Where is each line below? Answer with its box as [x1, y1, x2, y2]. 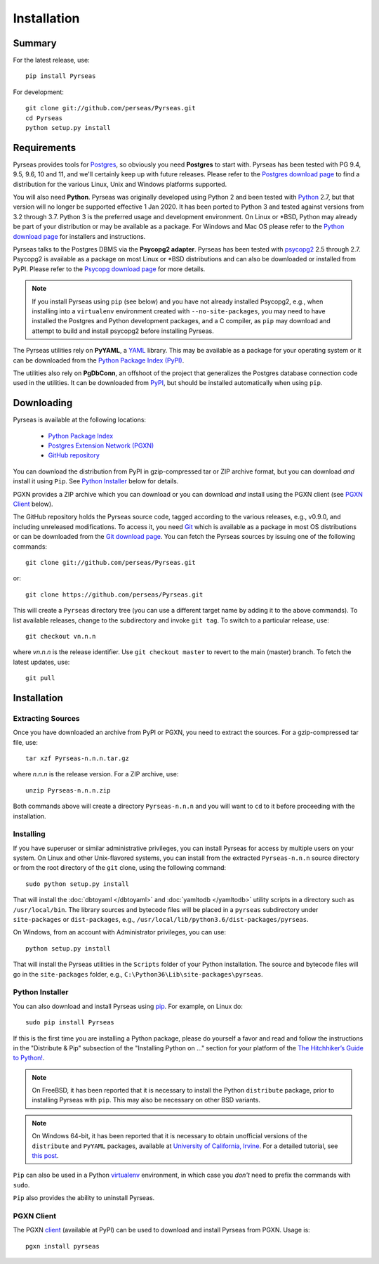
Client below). [13, 500, 53, 508]
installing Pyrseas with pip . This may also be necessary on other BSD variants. [32, 1096, 261, 1105]
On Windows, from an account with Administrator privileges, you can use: [13, 928, 227, 937]
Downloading [13, 397, 73, 409]
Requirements [13, 141, 77, 154]
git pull [25, 675, 55, 682]
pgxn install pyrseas [25, 1242, 100, 1250]
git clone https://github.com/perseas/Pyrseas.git [25, 590, 204, 599]
